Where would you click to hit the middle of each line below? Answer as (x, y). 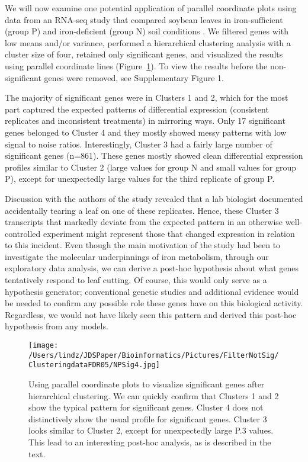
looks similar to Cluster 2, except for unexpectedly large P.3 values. (151, 430)
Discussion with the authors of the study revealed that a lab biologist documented (154, 198)
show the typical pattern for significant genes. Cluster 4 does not (146, 407)
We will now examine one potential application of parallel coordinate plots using (151, 8)
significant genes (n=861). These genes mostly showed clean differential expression (154, 155)
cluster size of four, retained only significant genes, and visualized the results (144, 54)
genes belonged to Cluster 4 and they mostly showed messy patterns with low (146, 132)
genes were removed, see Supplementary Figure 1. (134, 77)
